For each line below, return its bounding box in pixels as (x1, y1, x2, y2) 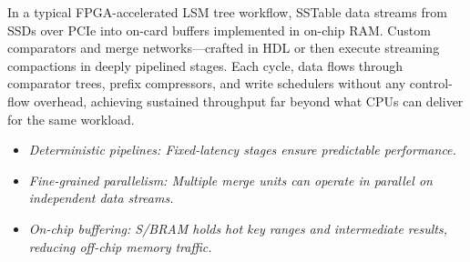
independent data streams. (28, 188, 174, 207)
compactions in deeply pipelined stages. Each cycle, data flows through (7, 55, 404, 75)
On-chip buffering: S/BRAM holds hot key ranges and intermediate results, (28, 218, 447, 237)
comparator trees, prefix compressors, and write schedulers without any (7, 74, 406, 93)
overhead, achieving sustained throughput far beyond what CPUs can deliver (34, 91, 464, 110)
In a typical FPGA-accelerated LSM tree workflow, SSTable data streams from (7, 3, 447, 21)
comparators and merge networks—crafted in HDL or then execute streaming (7, 38, 440, 57)
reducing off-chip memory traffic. (28, 237, 212, 256)
